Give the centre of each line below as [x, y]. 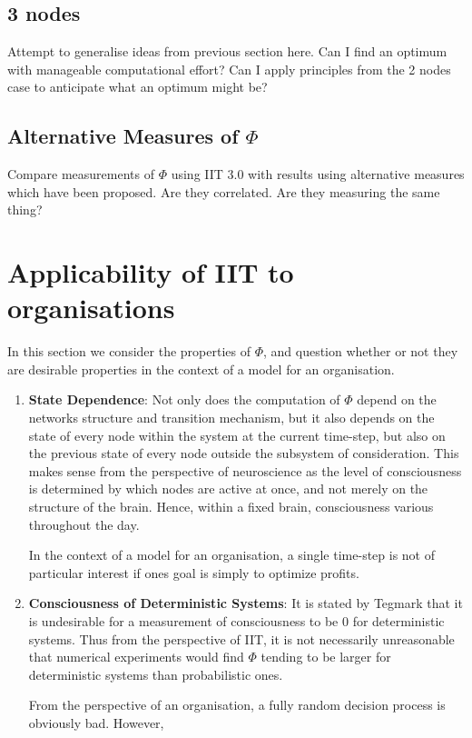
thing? [25, 209]
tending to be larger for [326, 657]
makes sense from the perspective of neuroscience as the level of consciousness [245, 470]
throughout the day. [84, 524]
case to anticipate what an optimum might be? [138, 87]
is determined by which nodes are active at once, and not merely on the [228, 489]
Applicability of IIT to [151, 272]
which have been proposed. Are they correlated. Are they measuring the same [224, 191]
